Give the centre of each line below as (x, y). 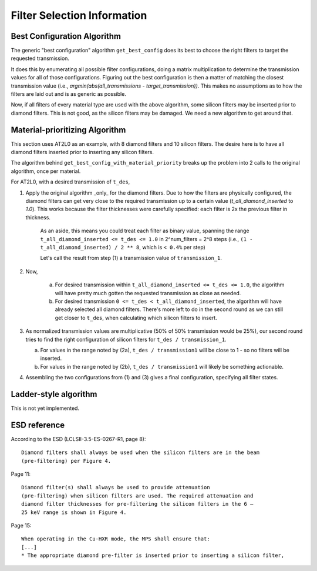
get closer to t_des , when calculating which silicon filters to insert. (136, 318)
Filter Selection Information (79, 15)
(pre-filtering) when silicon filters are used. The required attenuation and (137, 496)
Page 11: (21, 474)
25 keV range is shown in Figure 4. (74, 512)
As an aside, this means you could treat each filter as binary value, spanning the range (145, 231)
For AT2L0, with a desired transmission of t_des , (70, 182)
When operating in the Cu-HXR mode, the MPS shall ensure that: (116, 539)
